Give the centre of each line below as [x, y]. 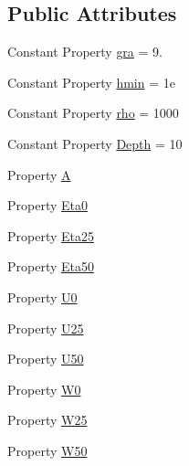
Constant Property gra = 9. [85, 52]
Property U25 [46, 328]
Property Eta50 [51, 266]
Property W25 [47, 420]
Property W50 [47, 450]
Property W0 [44, 389]
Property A [39, 174]
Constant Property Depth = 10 [95, 143]
